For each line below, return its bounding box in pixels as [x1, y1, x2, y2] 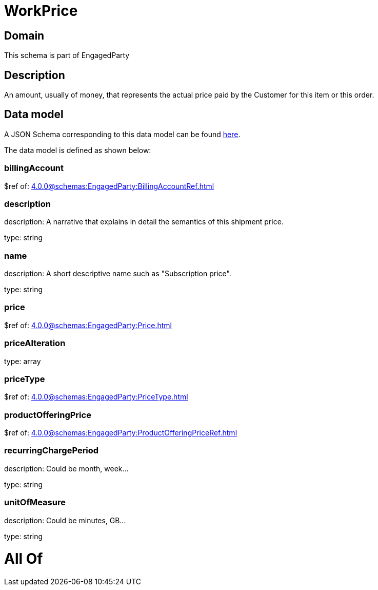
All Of [4, 550, 43, 568]
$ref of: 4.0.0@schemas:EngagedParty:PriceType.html [4, 392, 188, 402]
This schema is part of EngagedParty [4, 51, 130, 60]
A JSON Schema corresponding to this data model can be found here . [4, 129, 241, 139]
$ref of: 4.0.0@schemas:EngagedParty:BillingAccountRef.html [4, 181, 214, 191]
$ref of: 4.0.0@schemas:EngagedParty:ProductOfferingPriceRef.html [4, 428, 237, 437]
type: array [4, 356, 41, 366]
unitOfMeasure [4, 497, 66, 508]
